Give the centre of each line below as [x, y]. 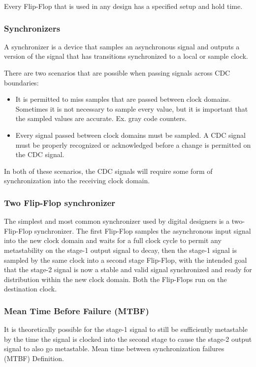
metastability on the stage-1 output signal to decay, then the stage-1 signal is [120, 250]
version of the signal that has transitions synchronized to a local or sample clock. [126, 56]
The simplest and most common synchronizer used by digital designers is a [117, 221]
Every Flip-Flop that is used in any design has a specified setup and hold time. [123, 6]
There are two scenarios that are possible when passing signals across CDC [117, 73]
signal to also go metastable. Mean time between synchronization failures [114, 348]
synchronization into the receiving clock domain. [77, 181]
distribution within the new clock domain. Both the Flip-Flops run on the [115, 279]
